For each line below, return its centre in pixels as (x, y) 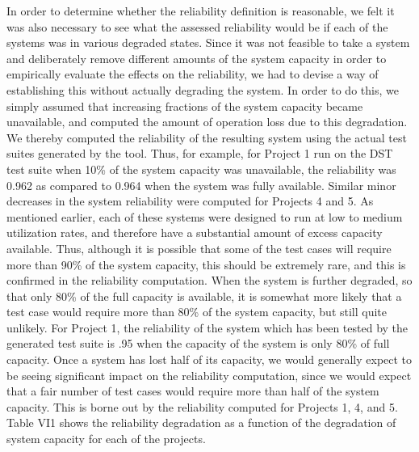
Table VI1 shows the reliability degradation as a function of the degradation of (201, 422)
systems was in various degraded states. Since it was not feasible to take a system (208, 42)
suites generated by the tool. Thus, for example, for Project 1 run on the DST (200, 153)
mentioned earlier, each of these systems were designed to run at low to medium (205, 216)
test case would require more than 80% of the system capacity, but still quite (197, 312)
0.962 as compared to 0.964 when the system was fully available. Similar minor (201, 185)
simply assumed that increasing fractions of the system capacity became (185, 106)
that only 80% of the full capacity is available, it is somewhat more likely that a (204, 296)
